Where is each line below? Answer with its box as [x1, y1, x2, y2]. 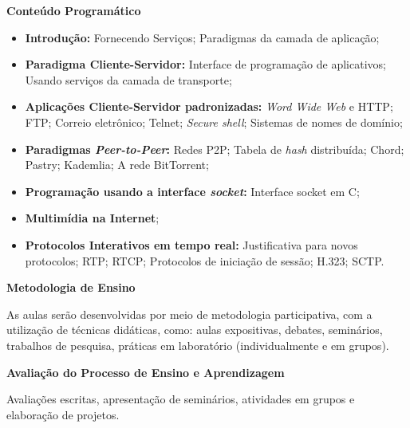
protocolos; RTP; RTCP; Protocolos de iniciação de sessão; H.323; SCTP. [25, 252, 384, 269]
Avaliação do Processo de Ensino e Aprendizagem [6, 363, 285, 380]
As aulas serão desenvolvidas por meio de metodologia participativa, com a [6, 305, 373, 322]
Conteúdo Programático [6, 2, 141, 18]
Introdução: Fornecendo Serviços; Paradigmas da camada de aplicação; [25, 29, 380, 45]
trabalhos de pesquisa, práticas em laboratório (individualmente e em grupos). [6, 336, 389, 353]
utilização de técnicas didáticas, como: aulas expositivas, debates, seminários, [6, 321, 383, 338]
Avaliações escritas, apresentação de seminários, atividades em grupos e [6, 391, 355, 407]
